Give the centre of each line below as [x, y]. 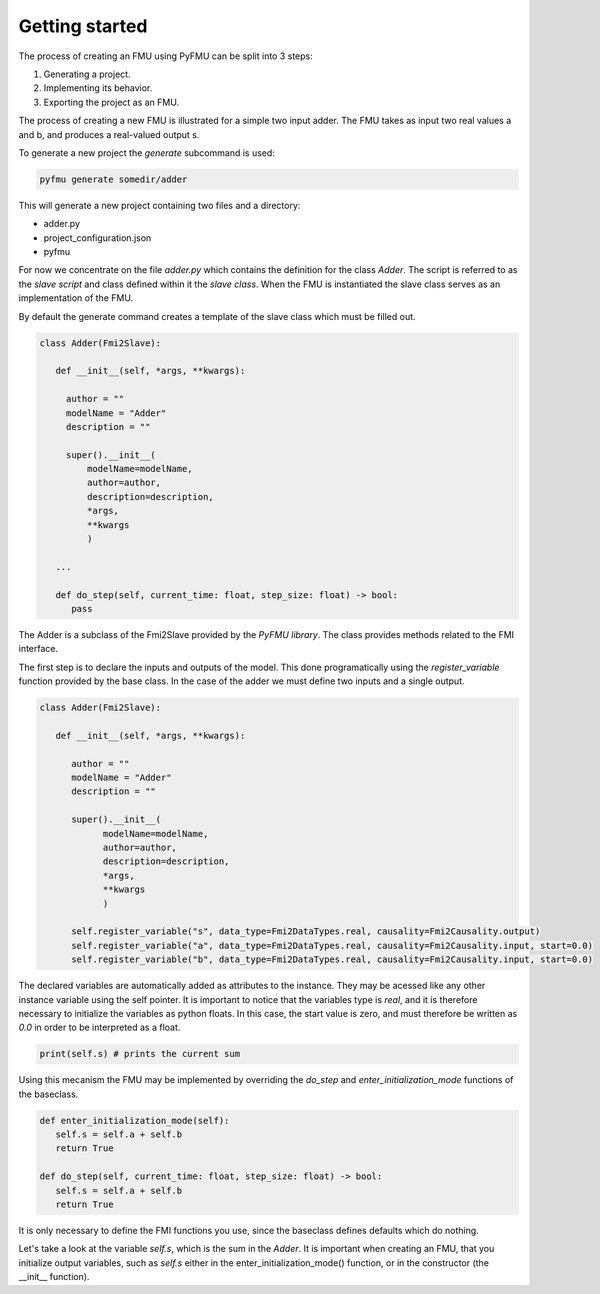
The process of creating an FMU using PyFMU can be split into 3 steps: [166, 56]
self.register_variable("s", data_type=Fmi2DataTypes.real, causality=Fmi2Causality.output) [306, 931]
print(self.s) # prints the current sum [139, 1054]
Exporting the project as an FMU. [111, 102]
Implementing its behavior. [98, 88]
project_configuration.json [97, 237]
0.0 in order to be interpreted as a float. [99, 1027]
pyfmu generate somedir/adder [113, 179]
